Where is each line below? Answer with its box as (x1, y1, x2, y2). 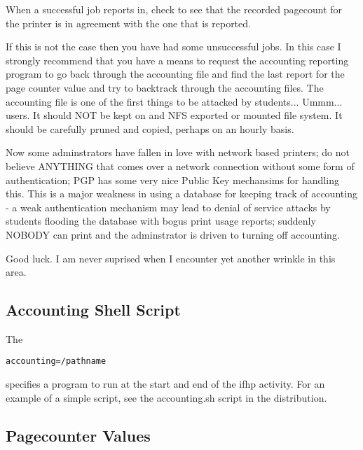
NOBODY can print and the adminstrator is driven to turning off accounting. (6, 227, 340, 241)
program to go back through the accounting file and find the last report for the (6, 66, 345, 81)
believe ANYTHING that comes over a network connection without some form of (6, 158, 355, 173)
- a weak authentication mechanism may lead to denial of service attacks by (6, 199, 331, 214)
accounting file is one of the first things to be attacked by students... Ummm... (6, 94, 343, 108)
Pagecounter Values (6, 424, 151, 446)
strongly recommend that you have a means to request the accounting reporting (6, 52, 349, 67)
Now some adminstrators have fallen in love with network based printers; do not (6, 145, 350, 160)
